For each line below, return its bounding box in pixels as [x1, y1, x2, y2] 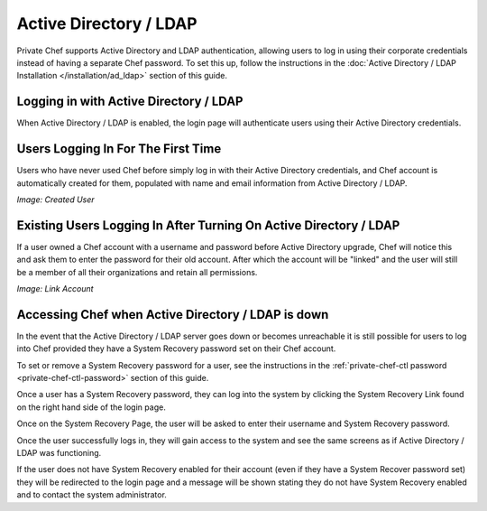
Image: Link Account [16, 283, 94, 293]
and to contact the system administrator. [16, 489, 167, 500]
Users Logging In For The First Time [16, 141, 222, 157]
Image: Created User [16, 194, 95, 205]
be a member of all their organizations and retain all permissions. [16, 266, 258, 277]
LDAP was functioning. [16, 448, 102, 459]
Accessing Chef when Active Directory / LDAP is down [16, 307, 329, 322]
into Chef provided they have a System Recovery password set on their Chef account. [16, 343, 336, 354]
